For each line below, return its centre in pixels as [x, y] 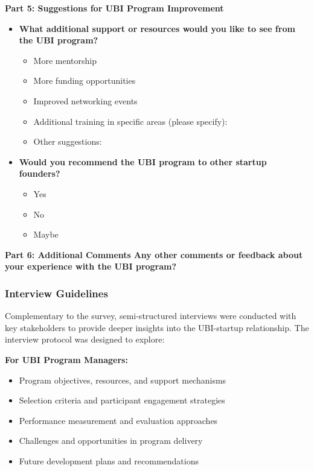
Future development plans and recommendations [109, 460]
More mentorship [65, 60]
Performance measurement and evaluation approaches [118, 420]
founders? [40, 173]
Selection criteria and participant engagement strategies [122, 400]
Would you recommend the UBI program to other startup [143, 161]
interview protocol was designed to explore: [85, 339]
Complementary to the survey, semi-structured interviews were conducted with [151, 316]
